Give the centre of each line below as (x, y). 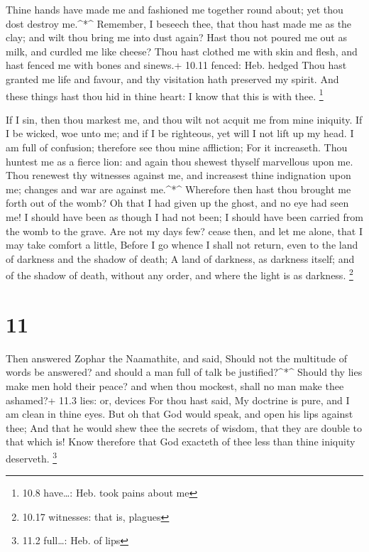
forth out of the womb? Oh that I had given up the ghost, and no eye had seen (177, 203)
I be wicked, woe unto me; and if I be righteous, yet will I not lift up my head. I (180, 133)
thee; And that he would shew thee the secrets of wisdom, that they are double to (184, 427)
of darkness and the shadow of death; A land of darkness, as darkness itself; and (180, 258)
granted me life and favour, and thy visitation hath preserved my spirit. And (172, 79)
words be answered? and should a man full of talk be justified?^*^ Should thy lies (184, 372)
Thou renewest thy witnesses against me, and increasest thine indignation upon (178, 175)
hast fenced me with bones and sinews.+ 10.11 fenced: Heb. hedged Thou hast (176, 65)
